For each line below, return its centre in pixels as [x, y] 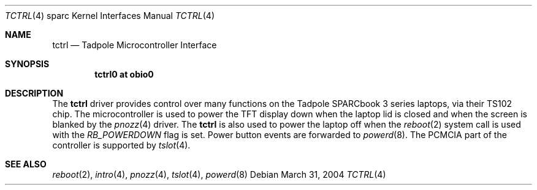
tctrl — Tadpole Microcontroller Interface [135, 45]
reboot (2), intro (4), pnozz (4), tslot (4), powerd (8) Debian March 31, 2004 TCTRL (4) [219, 174]
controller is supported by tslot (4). [121, 145]
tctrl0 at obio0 [124, 74]
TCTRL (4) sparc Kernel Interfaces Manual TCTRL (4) [110, 16]
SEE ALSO [26, 164]
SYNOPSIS [27, 64]
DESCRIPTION [34, 93]
